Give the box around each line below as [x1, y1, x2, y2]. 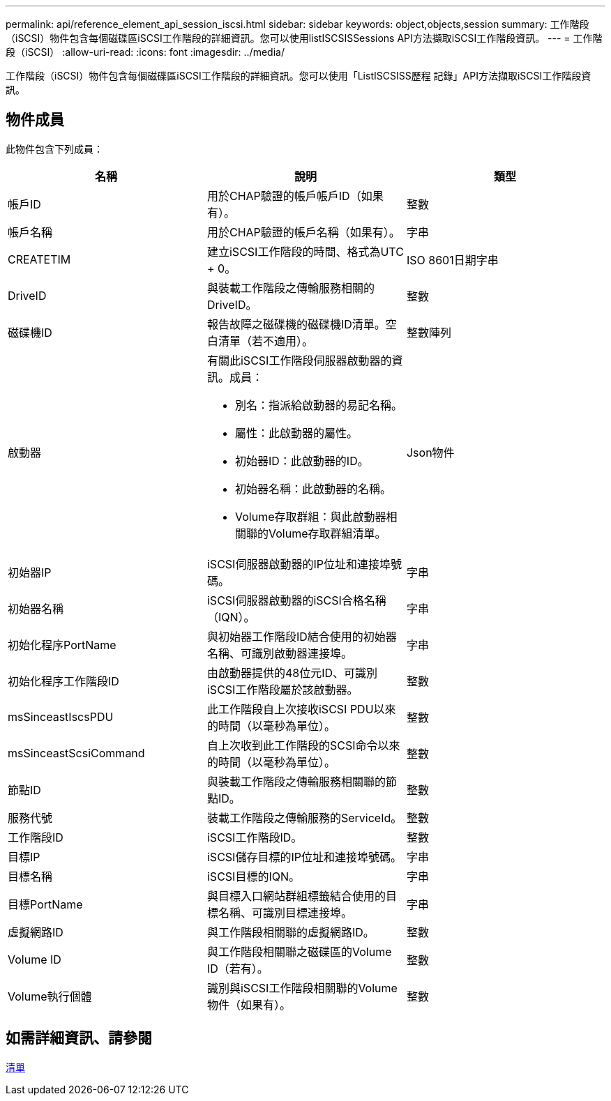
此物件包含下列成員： [6, 142, 103, 155]
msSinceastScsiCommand [8, 745, 145, 760]
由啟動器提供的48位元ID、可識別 [206, 665, 378, 680]
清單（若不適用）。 [218, 333, 313, 348]
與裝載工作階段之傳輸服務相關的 [206, 280, 375, 295]
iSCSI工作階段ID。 [206, 830, 303, 844]
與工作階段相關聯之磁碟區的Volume [206, 944, 392, 959]
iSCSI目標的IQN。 [206, 869, 300, 883]
